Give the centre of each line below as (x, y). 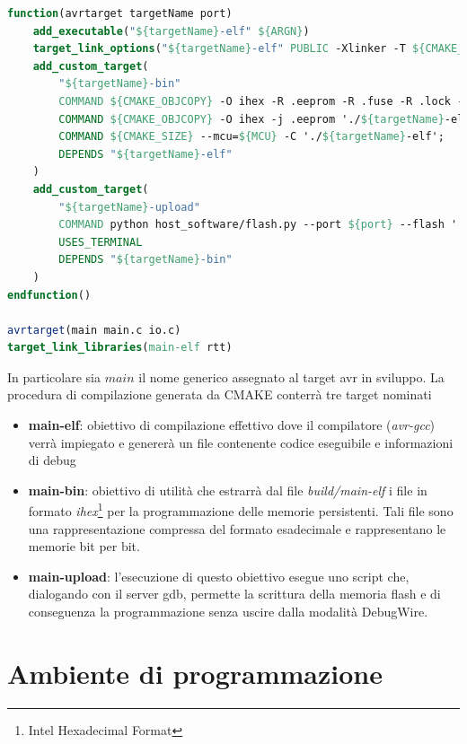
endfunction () (49, 295)
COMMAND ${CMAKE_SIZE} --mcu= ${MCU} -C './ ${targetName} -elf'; (251, 137)
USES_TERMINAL (101, 242)
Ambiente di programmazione (195, 673)
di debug (52, 460)
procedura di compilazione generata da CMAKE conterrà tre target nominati (220, 394)
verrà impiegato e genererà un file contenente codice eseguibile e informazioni (241, 442)
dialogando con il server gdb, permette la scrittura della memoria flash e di (234, 594)
